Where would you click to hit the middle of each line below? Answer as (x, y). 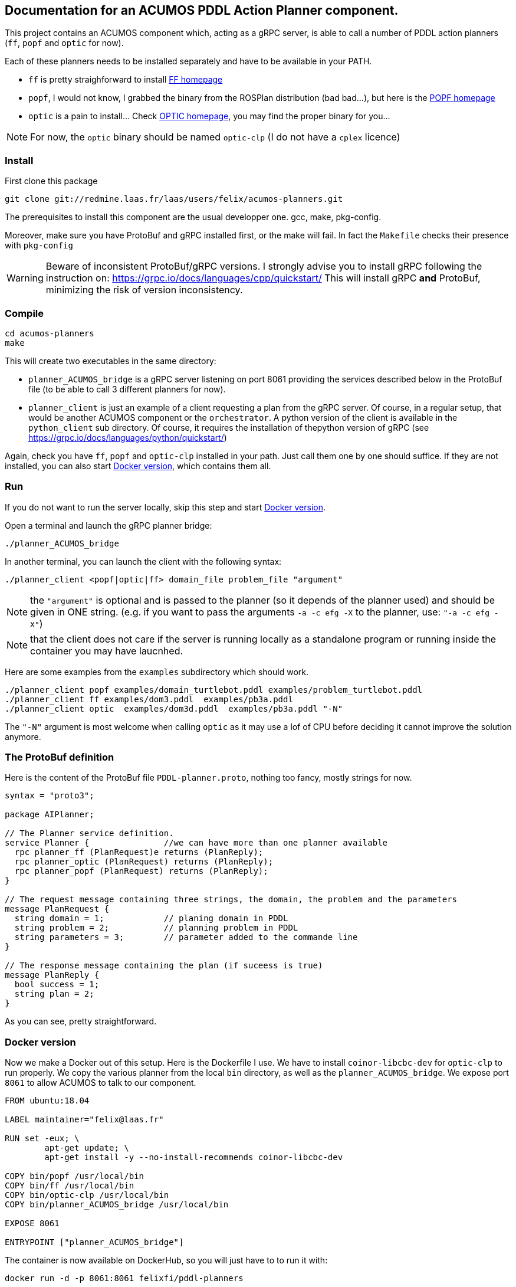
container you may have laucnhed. (107, 651)
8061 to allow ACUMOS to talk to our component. (101, 1083)
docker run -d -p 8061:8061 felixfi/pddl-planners (124, 1278)
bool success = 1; (57, 985)
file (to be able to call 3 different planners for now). (127, 389)
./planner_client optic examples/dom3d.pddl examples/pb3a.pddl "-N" (174, 708)
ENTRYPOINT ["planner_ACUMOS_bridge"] (94, 1242)
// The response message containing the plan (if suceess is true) (164, 966)
